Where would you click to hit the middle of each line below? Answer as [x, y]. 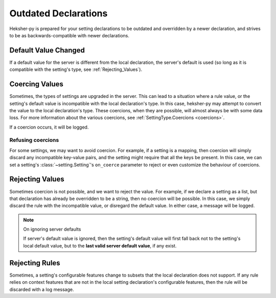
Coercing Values [36, 84]
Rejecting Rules [35, 263]
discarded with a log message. [42, 289]
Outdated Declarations [59, 13]
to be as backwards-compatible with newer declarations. [70, 35]
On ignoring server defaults [52, 229]
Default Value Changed [47, 50]
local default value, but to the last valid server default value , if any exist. [100, 245]
